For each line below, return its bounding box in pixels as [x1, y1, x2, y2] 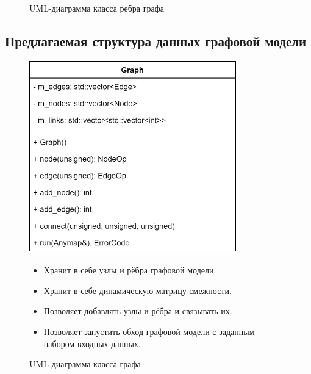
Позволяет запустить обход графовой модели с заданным [43, 325, 255, 338]
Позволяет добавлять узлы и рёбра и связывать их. [43, 304, 232, 317]
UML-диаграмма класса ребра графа [29, 2, 164, 14]
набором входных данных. [43, 337, 141, 350]
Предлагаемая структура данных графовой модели [5, 31, 307, 50]
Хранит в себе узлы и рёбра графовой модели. [43, 264, 216, 276]
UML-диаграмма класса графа [29, 358, 141, 370]
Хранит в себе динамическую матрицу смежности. [43, 284, 232, 297]
